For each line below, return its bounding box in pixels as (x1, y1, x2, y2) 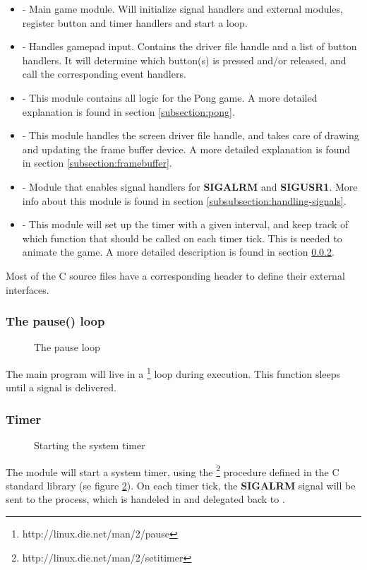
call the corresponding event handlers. (22, 66, 186, 81)
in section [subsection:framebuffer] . (22, 155, 172, 170)
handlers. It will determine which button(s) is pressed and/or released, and (22, 52, 347, 67)
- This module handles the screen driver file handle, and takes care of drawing (22, 128, 359, 143)
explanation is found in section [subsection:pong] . (22, 104, 235, 119)
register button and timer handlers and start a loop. (22, 15, 248, 30)
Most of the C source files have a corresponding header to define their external (6, 268, 345, 283)
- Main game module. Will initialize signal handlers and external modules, (22, 1, 343, 16)
